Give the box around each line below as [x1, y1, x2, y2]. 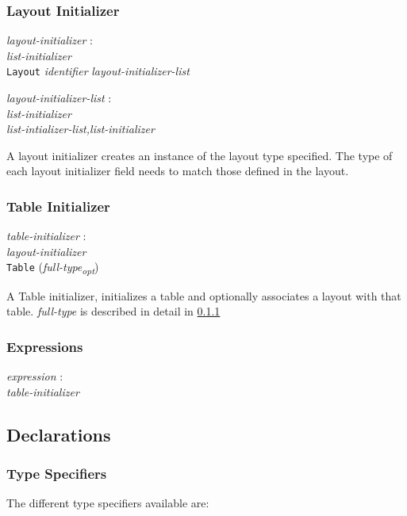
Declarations [6, 422, 111, 446]
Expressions [6, 336, 83, 356]
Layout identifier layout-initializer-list [6, 63, 190, 79]
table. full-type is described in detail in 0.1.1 [6, 303, 221, 319]
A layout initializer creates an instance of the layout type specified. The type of [6, 147, 393, 163]
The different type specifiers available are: [6, 495, 209, 511]
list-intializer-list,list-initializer [6, 120, 155, 137]
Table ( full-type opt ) [6, 258, 99, 277]
